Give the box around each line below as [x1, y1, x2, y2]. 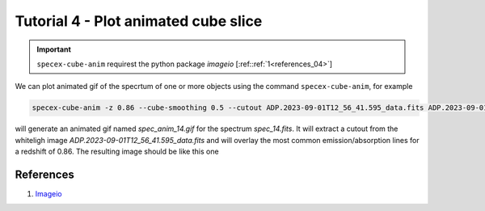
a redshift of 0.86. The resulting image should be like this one [15, 146, 219, 157]
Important [36, 44, 72, 54]
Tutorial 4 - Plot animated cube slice [15, 12, 263, 30]
